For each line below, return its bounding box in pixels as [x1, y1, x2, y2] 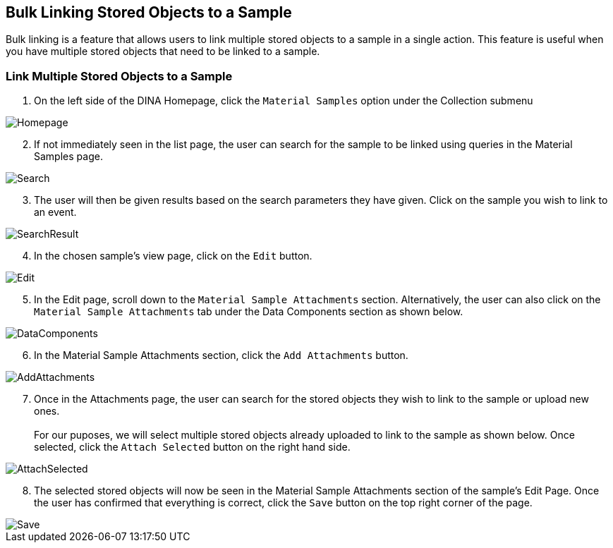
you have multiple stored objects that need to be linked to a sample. [6, 45, 320, 58]
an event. [34, 206, 77, 219]
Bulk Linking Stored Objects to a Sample [6, 4, 292, 21]
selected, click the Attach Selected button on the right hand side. [34, 441, 351, 453]
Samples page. [34, 150, 103, 163]
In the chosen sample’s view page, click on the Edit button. [34, 250, 312, 262]
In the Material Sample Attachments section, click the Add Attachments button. [34, 349, 408, 362]
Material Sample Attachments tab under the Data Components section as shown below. [34, 305, 463, 318]
